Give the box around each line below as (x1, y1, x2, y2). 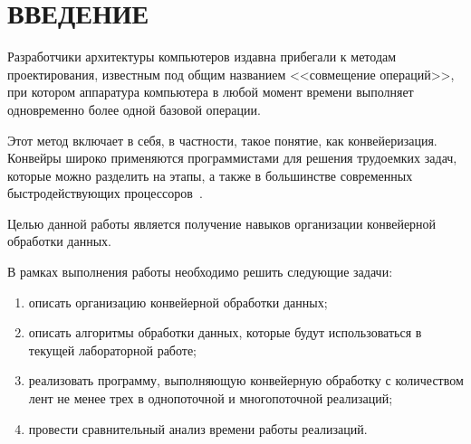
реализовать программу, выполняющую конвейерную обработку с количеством (28, 371, 464, 390)
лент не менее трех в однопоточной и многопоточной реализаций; (28, 389, 393, 408)
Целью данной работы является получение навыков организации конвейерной (7, 213, 437, 232)
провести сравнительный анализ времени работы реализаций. (28, 419, 368, 438)
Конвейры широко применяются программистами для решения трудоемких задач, (7, 148, 457, 167)
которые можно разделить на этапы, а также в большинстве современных (7, 165, 413, 184)
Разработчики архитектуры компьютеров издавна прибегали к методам (7, 47, 397, 66)
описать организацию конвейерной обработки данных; (28, 292, 328, 311)
